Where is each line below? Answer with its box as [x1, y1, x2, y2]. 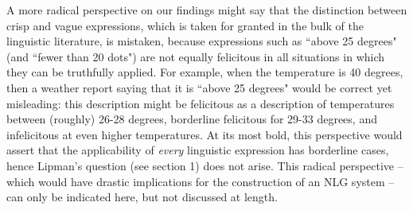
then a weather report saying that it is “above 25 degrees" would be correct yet [6, 79, 392, 95]
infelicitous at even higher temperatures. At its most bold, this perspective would [6, 126, 403, 142]
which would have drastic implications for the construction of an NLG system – [6, 173, 395, 189]
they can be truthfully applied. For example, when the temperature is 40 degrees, [6, 64, 403, 80]
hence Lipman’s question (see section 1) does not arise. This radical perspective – [6, 157, 403, 173]
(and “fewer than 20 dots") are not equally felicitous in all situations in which [6, 48, 385, 64]
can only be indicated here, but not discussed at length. [6, 189, 278, 205]
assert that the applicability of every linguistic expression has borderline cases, [6, 142, 389, 158]
